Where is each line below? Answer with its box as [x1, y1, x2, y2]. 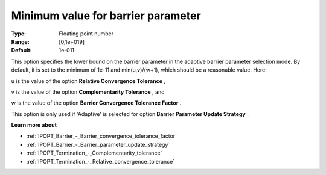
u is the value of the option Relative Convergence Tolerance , [11, 77, 166, 84]
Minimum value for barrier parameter [11, 9, 202, 22]
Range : [11, 38, 30, 45]
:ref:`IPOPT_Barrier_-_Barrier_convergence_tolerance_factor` [26, 132, 177, 140]
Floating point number [59, 30, 114, 37]
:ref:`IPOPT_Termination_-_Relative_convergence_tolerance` [26, 158, 175, 165]
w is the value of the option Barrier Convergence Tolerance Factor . [11, 99, 182, 106]
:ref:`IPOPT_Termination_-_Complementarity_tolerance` [26, 149, 162, 156]
